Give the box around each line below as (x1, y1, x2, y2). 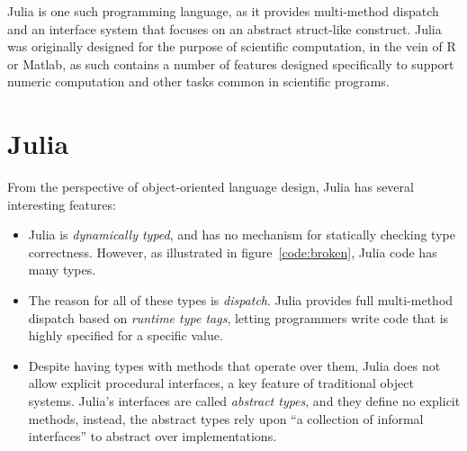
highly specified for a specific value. (28, 326, 223, 345)
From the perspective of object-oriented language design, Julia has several (7, 177, 414, 196)
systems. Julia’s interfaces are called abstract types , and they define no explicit (28, 392, 461, 410)
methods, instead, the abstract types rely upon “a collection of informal (28, 409, 424, 428)
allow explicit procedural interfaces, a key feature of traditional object (28, 374, 414, 392)
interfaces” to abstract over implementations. (28, 427, 277, 446)
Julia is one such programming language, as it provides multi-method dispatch (7, 2, 439, 20)
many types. (28, 260, 96, 279)
